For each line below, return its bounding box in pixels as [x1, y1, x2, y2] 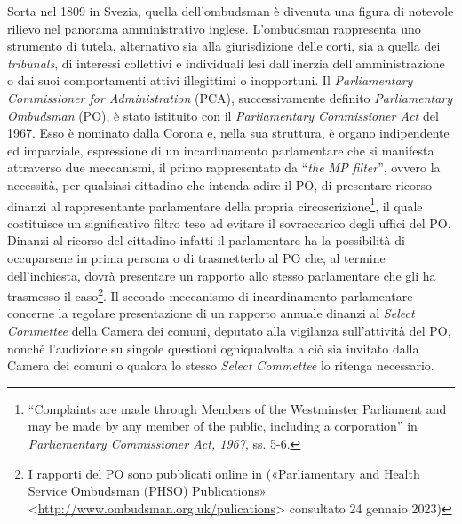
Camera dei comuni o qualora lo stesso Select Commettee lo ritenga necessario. [7, 356, 434, 375]
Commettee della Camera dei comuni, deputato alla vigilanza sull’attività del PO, [7, 322, 451, 339]
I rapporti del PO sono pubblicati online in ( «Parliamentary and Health [28, 464, 420, 482]
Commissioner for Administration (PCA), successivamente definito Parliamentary [7, 88, 453, 107]
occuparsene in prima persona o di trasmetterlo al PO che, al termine [7, 248, 386, 266]
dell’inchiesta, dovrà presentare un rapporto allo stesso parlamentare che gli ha [7, 266, 436, 284]
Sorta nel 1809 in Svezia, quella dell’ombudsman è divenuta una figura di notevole [7, 2, 454, 20]
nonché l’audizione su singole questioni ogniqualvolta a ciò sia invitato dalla [7, 338, 419, 357]
